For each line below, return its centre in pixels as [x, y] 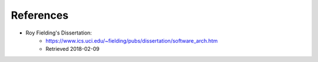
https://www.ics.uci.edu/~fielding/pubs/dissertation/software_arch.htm [132, 40]
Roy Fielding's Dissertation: [59, 33]
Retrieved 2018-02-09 [72, 49]
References [40, 15]
